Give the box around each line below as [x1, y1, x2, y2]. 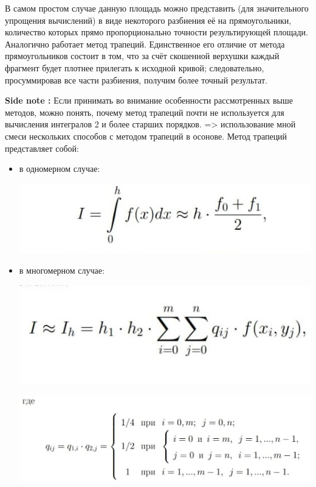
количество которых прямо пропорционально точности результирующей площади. [5, 26, 308, 38]
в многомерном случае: [19, 264, 105, 277]
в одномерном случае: [19, 162, 100, 175]
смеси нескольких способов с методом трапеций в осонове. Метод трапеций [5, 129, 287, 142]
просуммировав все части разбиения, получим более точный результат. [5, 73, 267, 86]
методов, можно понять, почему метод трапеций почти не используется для [5, 105, 284, 118]
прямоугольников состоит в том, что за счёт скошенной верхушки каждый [5, 49, 280, 62]
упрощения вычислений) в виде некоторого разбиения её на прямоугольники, [5, 13, 292, 26]
